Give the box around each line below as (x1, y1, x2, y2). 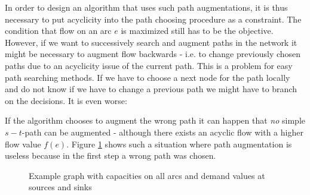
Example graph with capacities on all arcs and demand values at (29, 169, 265, 181)
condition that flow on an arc (5, 24, 112, 37)
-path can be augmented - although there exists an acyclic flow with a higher (22, 125, 303, 138)
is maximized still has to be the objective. (121, 24, 274, 37)
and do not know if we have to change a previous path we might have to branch (5, 83, 297, 95)
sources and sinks (29, 181, 92, 193)
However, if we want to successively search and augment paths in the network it (5, 36, 297, 48)
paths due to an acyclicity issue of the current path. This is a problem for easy (5, 59, 293, 71)
